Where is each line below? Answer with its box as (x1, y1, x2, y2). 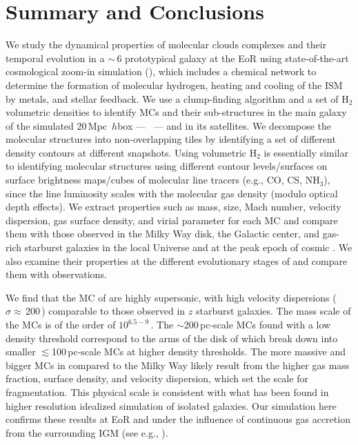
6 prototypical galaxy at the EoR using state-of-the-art (117, 50, 349, 65)
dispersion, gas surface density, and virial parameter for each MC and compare (6, 212, 338, 227)
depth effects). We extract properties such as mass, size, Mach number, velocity (6, 199, 341, 214)
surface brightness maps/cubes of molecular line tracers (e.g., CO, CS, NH (6, 172, 320, 187)
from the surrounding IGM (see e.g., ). (6, 425, 168, 439)
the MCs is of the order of (6, 317, 116, 331)
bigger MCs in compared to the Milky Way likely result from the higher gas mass (6, 357, 350, 372)
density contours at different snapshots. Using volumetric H (6, 145, 257, 159)
